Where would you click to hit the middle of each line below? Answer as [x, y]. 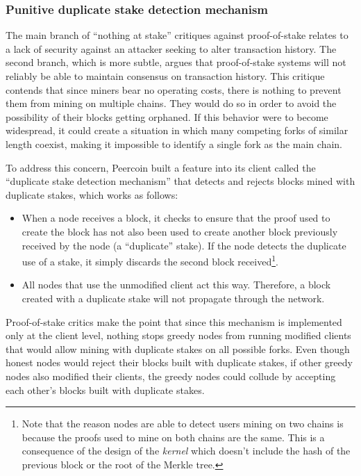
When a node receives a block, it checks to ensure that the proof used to [176, 218]
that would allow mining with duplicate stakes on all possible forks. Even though [178, 348]
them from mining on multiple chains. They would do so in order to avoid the [171, 103]
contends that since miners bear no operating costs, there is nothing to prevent [174, 89]
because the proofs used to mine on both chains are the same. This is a [173, 437]
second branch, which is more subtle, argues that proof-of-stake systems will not [176, 62]
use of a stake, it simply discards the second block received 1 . [150, 260]
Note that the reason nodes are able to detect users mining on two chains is [183, 424]
